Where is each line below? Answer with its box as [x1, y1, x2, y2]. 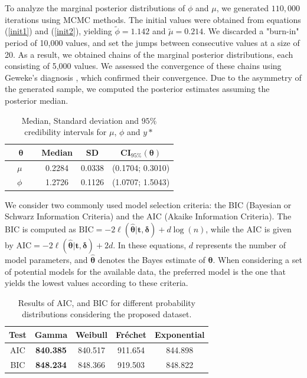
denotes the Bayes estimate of [97, 253, 205, 265]
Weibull [76, 328, 107, 340]
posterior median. [5, 94, 68, 106]
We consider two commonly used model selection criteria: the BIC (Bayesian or [5, 198, 292, 211]
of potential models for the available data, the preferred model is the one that [5, 265, 286, 277]
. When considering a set [213, 253, 302, 265]
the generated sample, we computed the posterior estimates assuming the [5, 83, 270, 95]
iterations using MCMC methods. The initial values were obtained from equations [5, 13, 301, 25]
